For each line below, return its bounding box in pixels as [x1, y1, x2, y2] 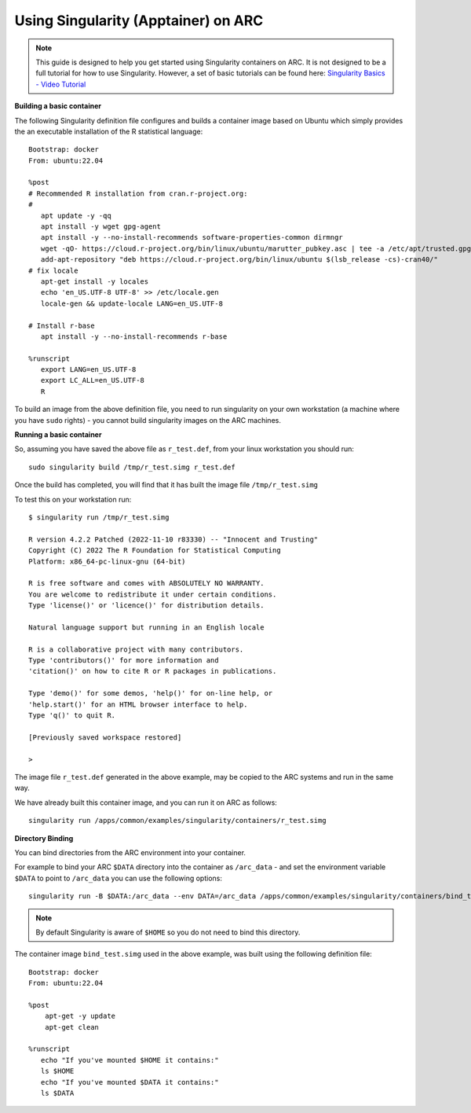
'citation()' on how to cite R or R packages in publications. [28, 667, 277, 676]
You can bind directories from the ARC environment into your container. [14, 847, 246, 857]
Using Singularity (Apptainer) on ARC [14, 12, 264, 29]
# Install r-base [28, 321, 95, 330]
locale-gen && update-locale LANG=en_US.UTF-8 [40, 299, 224, 308]
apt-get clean [44, 1023, 100, 1031]
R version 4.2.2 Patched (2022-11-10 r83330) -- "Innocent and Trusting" [28, 534, 319, 544]
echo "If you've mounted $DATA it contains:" [40, 1078, 219, 1086]
